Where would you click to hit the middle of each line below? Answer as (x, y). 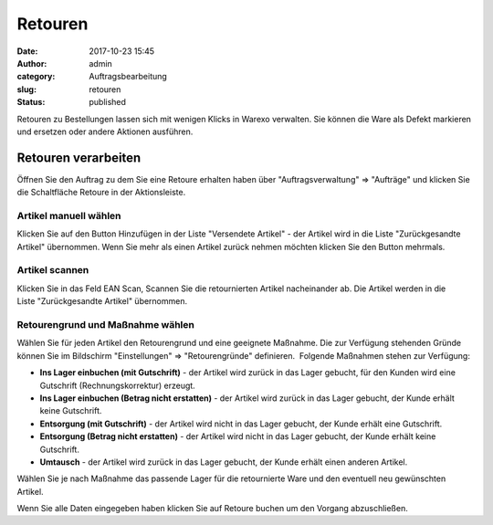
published (108, 102)
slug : (26, 89)
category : (36, 77)
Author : (32, 63)
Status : (31, 102)
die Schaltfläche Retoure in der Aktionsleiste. (101, 193)
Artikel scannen (53, 270)
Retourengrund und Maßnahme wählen (106, 325)
